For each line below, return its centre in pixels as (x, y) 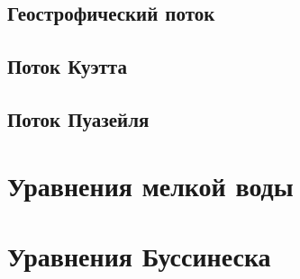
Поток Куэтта (67, 66)
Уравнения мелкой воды (150, 185)
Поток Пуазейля (78, 118)
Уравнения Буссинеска (139, 255)
